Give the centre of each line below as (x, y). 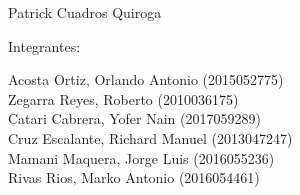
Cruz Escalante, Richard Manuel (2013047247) (150, 137)
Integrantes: (44, 45)
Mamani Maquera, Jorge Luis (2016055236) (141, 157)
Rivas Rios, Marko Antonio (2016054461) (134, 177)
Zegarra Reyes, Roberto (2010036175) (123, 98)
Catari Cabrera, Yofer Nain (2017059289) (134, 118)
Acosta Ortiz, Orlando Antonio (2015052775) (146, 79)
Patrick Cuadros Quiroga (85, 12)
